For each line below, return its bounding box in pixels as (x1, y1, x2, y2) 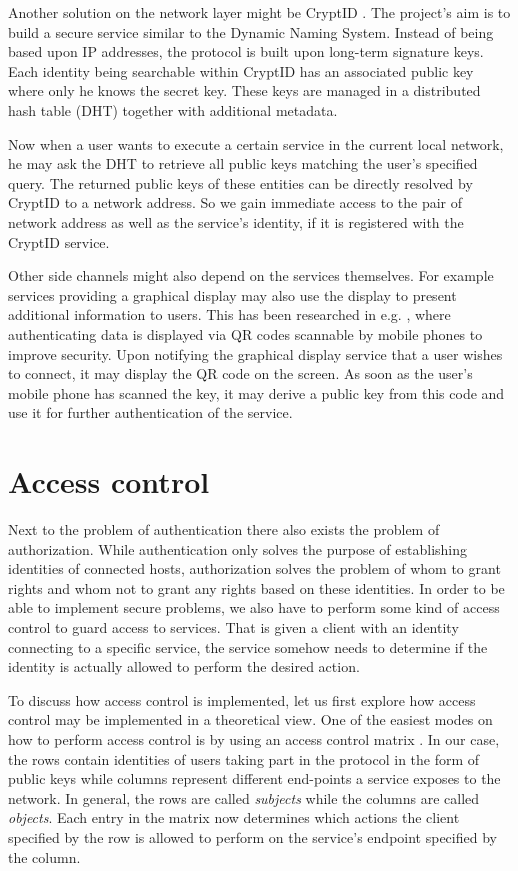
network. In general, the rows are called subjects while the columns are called (8, 787, 480, 808)
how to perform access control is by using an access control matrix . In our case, (8, 728, 500, 749)
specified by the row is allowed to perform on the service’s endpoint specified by (8, 826, 497, 847)
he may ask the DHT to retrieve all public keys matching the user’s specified (8, 153, 478, 174)
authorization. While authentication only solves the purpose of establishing (8, 538, 468, 559)
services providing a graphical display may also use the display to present (8, 284, 457, 305)
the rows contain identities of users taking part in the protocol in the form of (8, 748, 480, 769)
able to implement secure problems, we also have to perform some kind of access (8, 597, 500, 618)
